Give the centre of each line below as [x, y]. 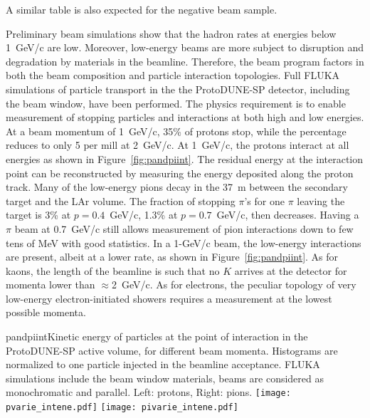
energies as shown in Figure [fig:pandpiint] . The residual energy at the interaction [185, 158]
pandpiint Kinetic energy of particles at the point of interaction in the [157, 336]
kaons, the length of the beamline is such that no [113, 270]
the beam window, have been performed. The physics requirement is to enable [176, 103]
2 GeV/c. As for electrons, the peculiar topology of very [234, 284]
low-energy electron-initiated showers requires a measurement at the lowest [169, 298]
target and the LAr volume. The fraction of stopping [121, 200]
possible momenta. [46, 312]
